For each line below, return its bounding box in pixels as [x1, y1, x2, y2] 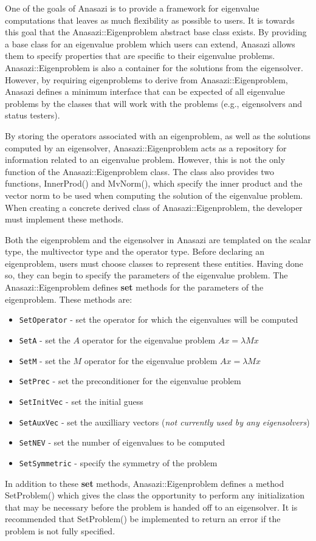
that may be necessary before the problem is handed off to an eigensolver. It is [5, 500, 298, 513]
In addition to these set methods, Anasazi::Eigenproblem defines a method [5, 477, 284, 489]
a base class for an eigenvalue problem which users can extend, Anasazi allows [5, 37, 295, 50]
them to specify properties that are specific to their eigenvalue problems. [5, 49, 275, 62]
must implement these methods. [5, 213, 124, 226]
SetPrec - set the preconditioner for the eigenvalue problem [19, 374, 241, 387]
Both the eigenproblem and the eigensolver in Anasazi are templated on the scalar [5, 233, 311, 246]
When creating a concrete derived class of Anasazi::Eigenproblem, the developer [5, 201, 303, 213]
